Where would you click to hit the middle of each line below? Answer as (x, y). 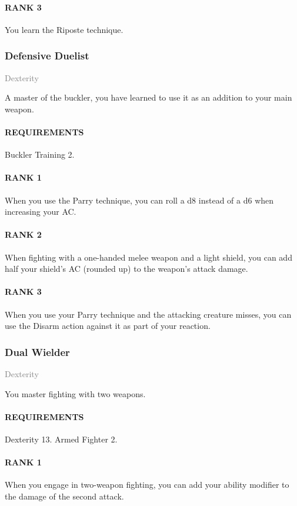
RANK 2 (23, 234)
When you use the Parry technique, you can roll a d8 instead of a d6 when (139, 200)
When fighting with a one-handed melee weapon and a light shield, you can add (148, 257)
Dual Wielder (37, 352)
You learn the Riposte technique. (64, 29)
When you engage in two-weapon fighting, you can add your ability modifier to (147, 485)
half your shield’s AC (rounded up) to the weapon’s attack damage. (126, 269)
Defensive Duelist (47, 56)
